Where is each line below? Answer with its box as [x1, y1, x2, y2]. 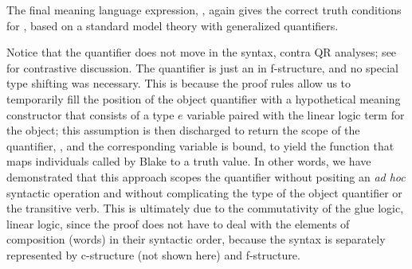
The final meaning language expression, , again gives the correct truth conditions [6, 2, 402, 18]
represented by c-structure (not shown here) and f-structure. [6, 246, 300, 263]
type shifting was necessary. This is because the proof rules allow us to [6, 75, 351, 92]
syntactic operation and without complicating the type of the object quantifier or [6, 184, 402, 201]
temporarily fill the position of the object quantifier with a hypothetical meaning [6, 90, 401, 107]
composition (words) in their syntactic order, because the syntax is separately [6, 231, 386, 248]
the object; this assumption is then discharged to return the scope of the [6, 122, 360, 138]
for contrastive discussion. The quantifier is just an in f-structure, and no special [6, 59, 398, 76]
